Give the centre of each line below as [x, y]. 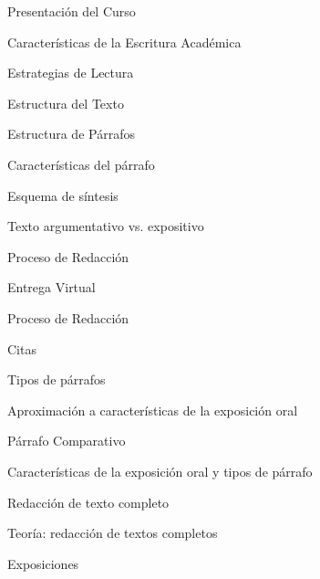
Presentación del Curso [72, 11]
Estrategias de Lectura [71, 73]
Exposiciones [43, 563]
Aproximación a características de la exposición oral [153, 410]
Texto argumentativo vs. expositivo [106, 226]
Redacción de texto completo [88, 502]
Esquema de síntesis [63, 195]
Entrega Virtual [52, 287]
